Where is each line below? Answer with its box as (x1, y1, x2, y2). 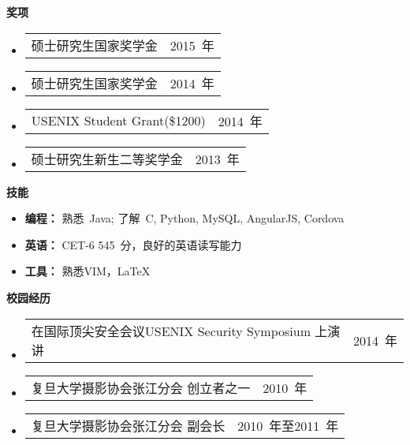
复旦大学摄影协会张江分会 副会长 (31, 416, 225, 435)
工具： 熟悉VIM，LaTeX (24, 263, 151, 279)
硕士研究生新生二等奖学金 (31, 149, 183, 168)
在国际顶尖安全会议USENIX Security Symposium (31, 321, 311, 340)
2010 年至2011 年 (237, 416, 339, 435)
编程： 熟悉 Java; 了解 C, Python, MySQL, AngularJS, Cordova (24, 210, 345, 226)
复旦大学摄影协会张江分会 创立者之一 (31, 378, 251, 397)
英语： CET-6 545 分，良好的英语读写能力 (24, 236, 242, 252)
